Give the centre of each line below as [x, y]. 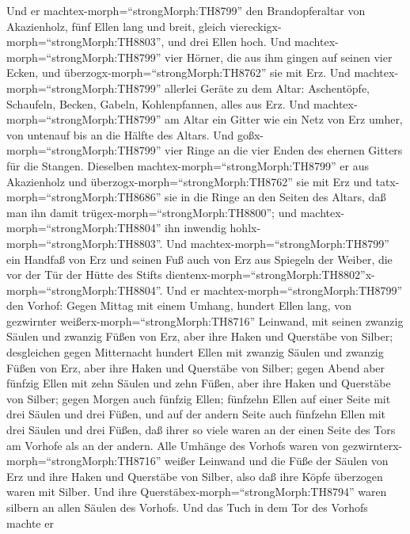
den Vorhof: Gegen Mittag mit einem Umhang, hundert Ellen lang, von [179, 305]
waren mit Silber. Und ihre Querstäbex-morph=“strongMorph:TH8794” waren [197, 492]
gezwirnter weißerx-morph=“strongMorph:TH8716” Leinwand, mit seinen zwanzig [205, 320]
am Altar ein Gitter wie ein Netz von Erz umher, [284, 119]
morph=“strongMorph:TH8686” [84, 197]
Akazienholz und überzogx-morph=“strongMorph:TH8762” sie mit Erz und [189, 181]
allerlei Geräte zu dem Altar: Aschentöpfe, [268, 88]
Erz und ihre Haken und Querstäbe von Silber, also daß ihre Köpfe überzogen [195, 476]
